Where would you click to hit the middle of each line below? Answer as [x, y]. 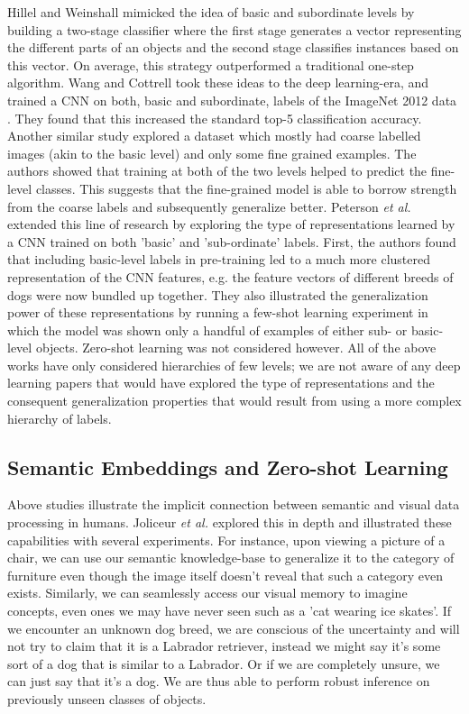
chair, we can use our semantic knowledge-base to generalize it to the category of [231, 558]
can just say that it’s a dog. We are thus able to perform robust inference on [219, 681]
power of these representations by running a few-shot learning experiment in [218, 312]
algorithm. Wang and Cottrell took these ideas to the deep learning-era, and [218, 82]
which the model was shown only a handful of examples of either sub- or [207, 330]
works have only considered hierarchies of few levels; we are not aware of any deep [234, 365]
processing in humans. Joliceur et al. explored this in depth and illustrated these [230, 522]
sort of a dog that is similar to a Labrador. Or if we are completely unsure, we [224, 663]
